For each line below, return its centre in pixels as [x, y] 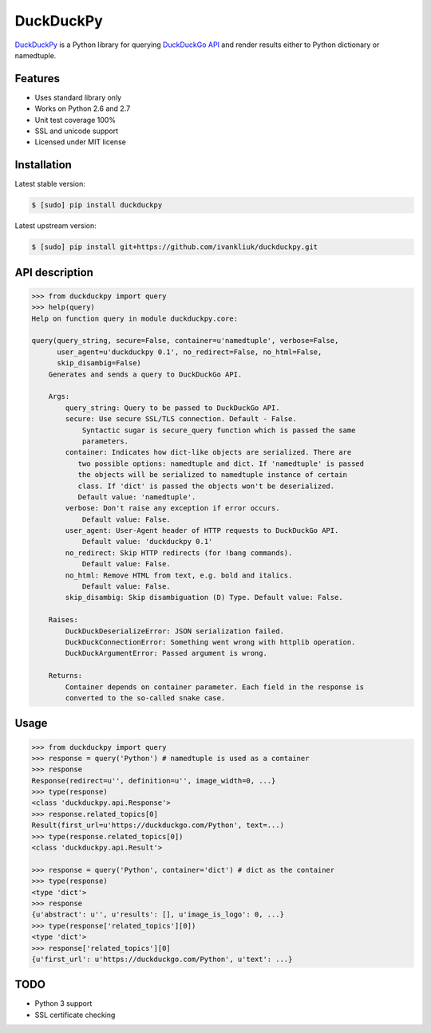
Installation [43, 165]
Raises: [63, 620]
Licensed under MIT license [81, 142]
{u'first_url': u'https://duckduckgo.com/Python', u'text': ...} [162, 959]
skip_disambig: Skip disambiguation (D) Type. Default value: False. [204, 597]
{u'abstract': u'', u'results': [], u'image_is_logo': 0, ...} [158, 915]
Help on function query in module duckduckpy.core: [135, 318]
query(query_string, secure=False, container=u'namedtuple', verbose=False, [185, 341]
